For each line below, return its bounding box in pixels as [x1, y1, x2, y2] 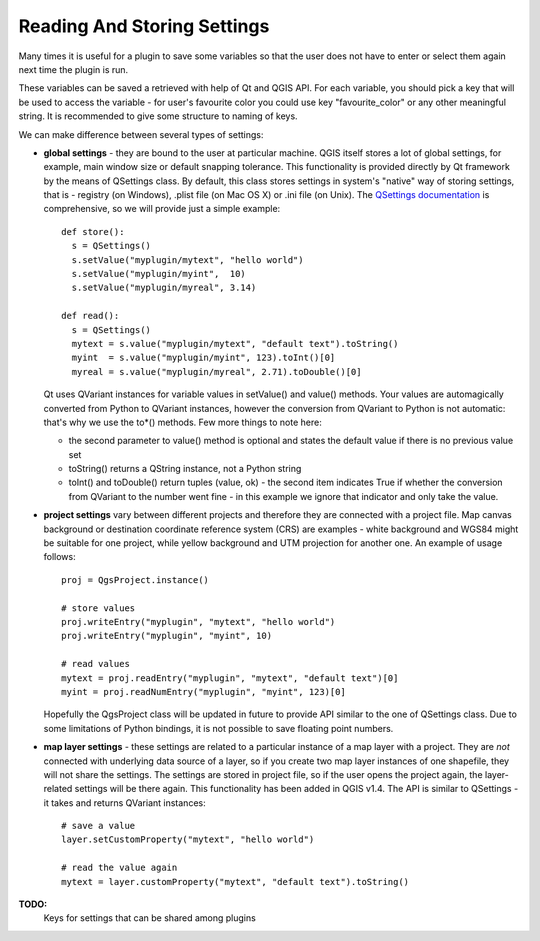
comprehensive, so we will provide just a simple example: [43, 203, 281, 215]
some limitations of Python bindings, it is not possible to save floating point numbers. [43, 722, 394, 734]
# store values [61, 602, 136, 614]
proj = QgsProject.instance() [61, 574, 210, 585]
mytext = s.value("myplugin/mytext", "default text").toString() [71, 338, 399, 349]
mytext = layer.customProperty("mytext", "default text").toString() [61, 876, 410, 887]
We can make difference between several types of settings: [18, 128, 264, 140]
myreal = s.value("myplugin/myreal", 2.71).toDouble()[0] [71, 366, 362, 377]
